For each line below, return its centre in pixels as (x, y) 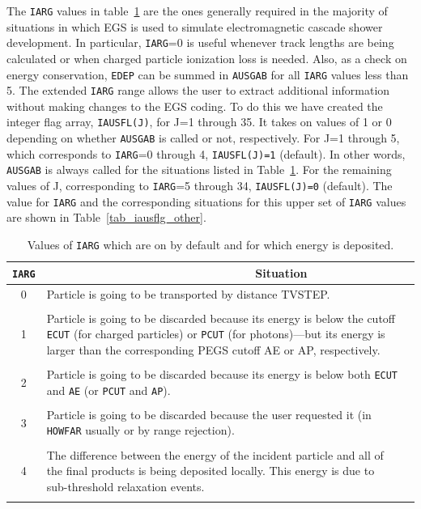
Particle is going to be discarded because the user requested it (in (209, 414)
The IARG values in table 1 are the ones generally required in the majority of (197, 11)
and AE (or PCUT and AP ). (108, 390)
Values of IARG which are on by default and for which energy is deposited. (210, 244)
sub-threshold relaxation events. (125, 486)
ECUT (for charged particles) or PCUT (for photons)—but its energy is (216, 334)
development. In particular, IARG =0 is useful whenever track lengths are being (200, 42)
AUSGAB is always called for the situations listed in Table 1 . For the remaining (199, 170)
